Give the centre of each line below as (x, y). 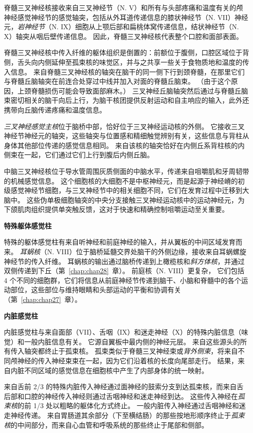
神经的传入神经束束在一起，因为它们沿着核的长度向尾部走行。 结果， (127, 360)
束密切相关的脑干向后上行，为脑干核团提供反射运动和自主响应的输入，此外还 (126, 100)
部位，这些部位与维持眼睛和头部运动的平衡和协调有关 (96, 290)
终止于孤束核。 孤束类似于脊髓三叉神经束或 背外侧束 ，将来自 (141, 351)
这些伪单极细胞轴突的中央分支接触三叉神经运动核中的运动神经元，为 (136, 199)
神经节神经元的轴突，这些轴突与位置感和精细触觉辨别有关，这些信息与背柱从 (126, 136)
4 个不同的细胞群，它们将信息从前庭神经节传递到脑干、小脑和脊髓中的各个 (123, 280)
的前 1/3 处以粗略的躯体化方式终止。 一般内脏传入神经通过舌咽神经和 (128, 405)
